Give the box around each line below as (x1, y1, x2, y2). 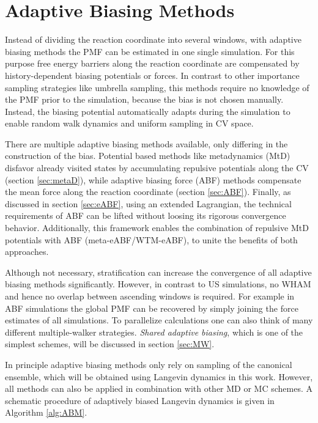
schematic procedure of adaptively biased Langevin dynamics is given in (5, 394, 275, 406)
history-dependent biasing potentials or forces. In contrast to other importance (5, 68, 300, 81)
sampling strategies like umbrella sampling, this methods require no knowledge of (5, 81, 309, 94)
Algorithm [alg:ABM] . (5, 406, 87, 419)
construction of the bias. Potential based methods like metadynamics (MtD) (5, 149, 290, 162)
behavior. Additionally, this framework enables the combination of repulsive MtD (5, 221, 309, 234)
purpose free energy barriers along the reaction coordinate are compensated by (5, 57, 300, 70)
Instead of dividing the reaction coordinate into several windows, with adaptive (5, 33, 301, 46)
